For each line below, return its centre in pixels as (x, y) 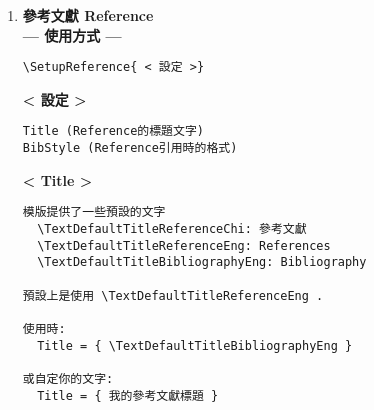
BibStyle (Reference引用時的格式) (130, 148)
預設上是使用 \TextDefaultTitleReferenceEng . (173, 295)
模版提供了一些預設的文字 (94, 212)
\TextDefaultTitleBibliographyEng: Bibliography (202, 262)
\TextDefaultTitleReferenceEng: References (184, 245)
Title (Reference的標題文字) (113, 131)
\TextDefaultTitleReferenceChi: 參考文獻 (172, 229)
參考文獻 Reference (88, 15)
